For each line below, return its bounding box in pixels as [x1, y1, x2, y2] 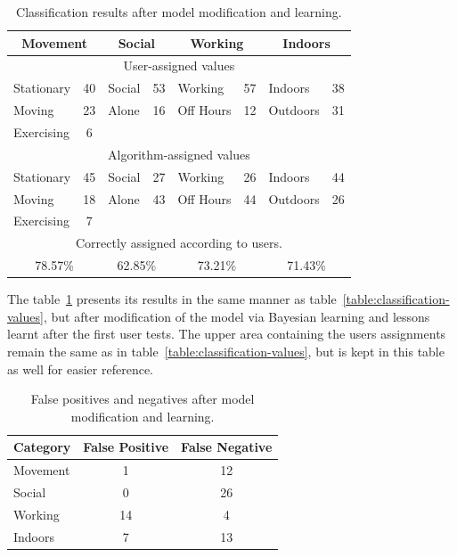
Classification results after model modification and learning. [16, 3, 342, 20]
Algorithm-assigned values [108, 144, 250, 163]
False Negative [181, 438, 273, 456]
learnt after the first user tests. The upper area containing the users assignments [7, 324, 446, 343]
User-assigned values [123, 56, 235, 75]
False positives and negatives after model [30, 389, 255, 408]
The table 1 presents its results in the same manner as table [7, 290, 337, 308]
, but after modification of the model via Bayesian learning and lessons [43, 307, 430, 325]
